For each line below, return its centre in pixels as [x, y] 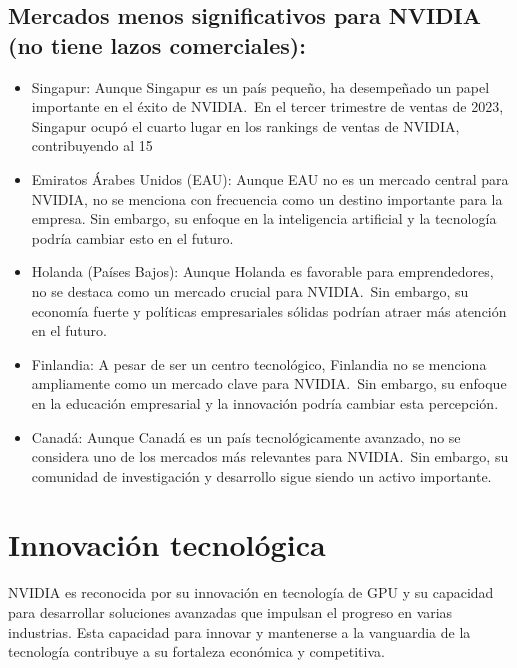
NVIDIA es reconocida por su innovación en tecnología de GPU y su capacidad [251, 592]
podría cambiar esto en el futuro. [132, 237]
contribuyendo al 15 [92, 145]
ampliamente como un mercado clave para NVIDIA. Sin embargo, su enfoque [269, 383]
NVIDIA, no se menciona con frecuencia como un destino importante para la [267, 198]
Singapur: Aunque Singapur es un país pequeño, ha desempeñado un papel [260, 86]
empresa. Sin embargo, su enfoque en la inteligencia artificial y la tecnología [264, 218]
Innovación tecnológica [167, 544]
